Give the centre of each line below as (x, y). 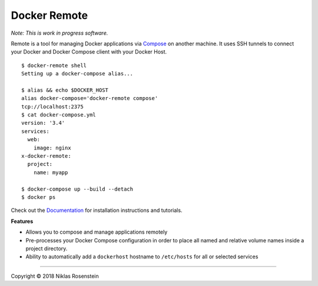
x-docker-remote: (46, 156)
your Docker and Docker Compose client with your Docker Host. (89, 52)
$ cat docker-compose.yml (59, 115)
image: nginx (52, 148)
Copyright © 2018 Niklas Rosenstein (55, 276)
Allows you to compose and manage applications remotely (97, 232)
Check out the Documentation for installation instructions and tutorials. (97, 210)
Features (22, 221)
